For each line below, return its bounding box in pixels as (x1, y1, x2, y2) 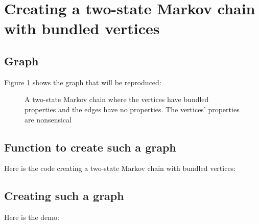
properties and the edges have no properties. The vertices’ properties (25, 104, 240, 114)
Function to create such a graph (4, 139, 176, 155)
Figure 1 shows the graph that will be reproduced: (4, 77, 161, 87)
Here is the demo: (4, 212, 59, 222)
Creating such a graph (4, 188, 124, 204)
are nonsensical (25, 114, 72, 125)
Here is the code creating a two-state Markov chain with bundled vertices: (4, 163, 236, 173)
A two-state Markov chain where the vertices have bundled (25, 94, 209, 105)
